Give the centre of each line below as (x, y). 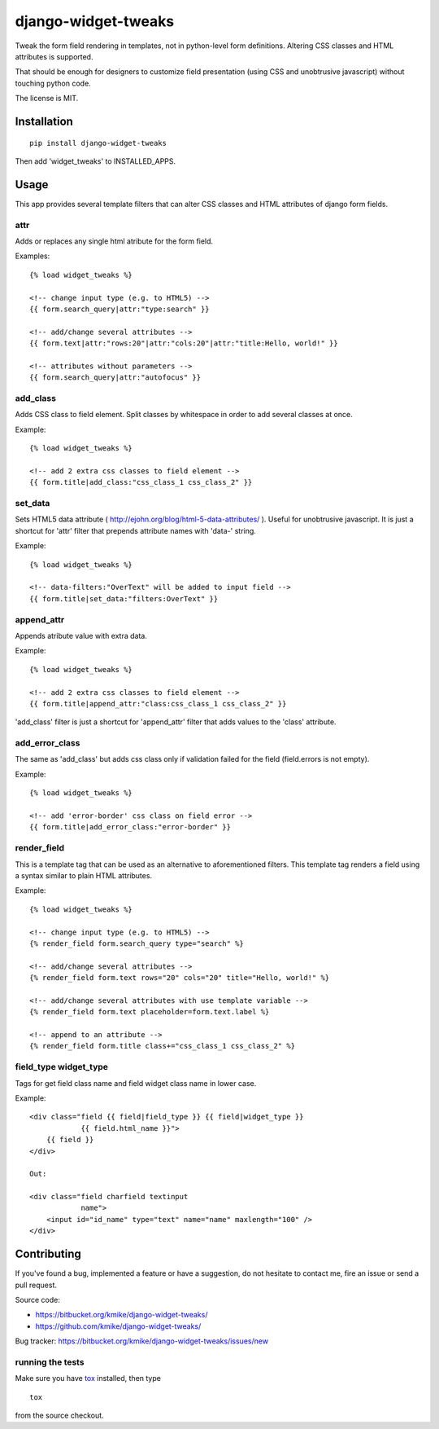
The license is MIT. (47, 99)
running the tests (50, 1362)
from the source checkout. (60, 1416)
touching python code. (53, 83)
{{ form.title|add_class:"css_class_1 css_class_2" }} (141, 482)
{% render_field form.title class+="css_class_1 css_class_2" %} (163, 1046)
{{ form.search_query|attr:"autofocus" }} (115, 378)
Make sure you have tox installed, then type (88, 1378)
